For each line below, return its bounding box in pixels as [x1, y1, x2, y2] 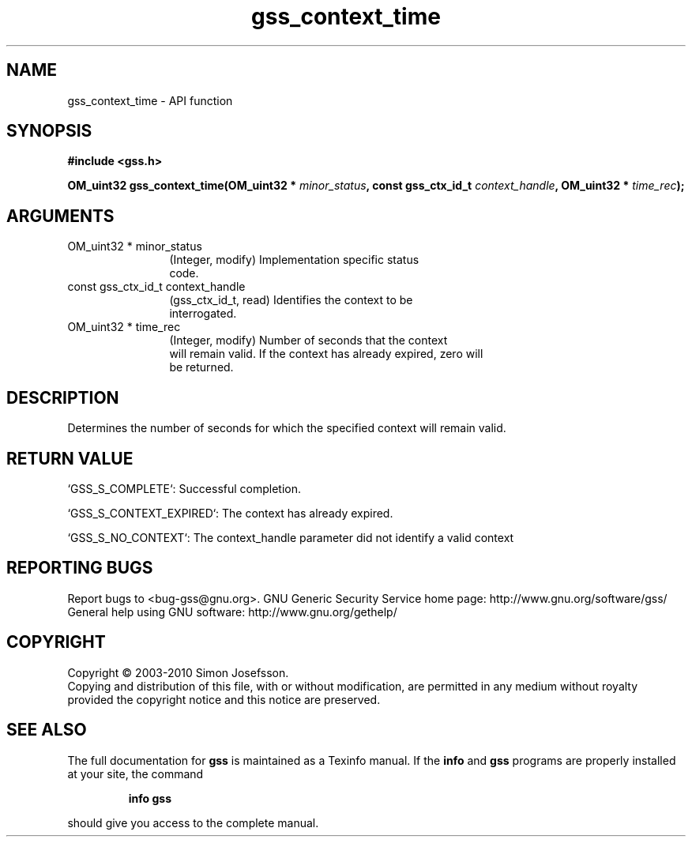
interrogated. [169, 307, 237, 321]
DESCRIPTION [6, 387, 119, 408]
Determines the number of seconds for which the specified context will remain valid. [67, 421, 506, 435]
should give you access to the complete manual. [67, 815, 319, 830]
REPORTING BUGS [6, 558, 153, 578]
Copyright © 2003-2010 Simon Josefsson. [67, 665, 289, 679]
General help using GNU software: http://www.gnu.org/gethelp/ [67, 604, 397, 619]
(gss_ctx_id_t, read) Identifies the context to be [169, 293, 413, 307]
